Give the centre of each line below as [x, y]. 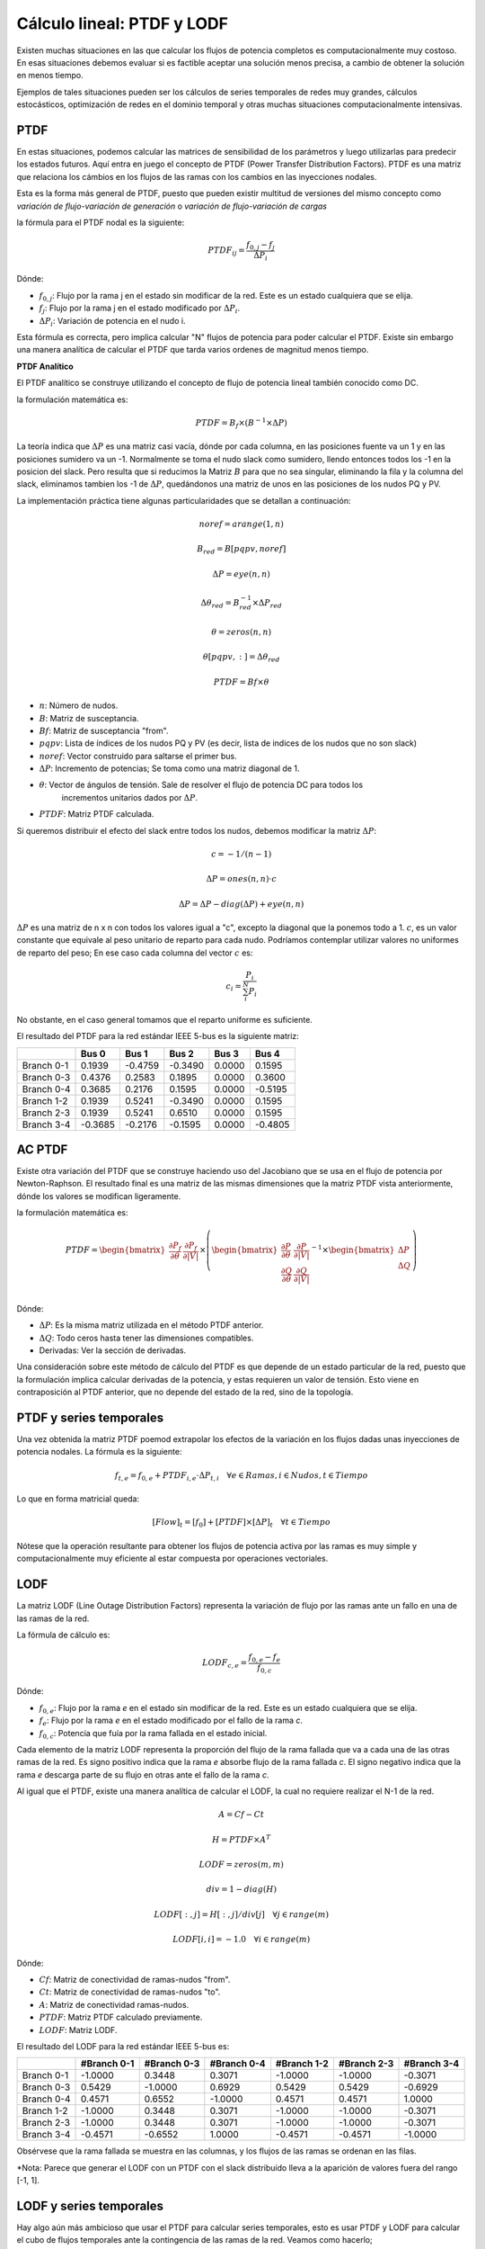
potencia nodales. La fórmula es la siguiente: [99, 1452]
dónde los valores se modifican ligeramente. [99, 1196]
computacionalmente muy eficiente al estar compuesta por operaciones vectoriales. [172, 1559]
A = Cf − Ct [242, 1814]
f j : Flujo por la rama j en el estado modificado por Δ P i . [140, 309]
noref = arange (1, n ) [242, 524]
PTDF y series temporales [90, 1417]
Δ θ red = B [220, 604]
